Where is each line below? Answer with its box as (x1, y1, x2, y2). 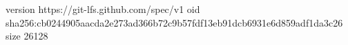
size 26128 (6, 29, 48, 43)
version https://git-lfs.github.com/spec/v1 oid (6, 2, 200, 16)
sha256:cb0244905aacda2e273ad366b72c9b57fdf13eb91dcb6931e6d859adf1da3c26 (6, 15, 343, 29)
